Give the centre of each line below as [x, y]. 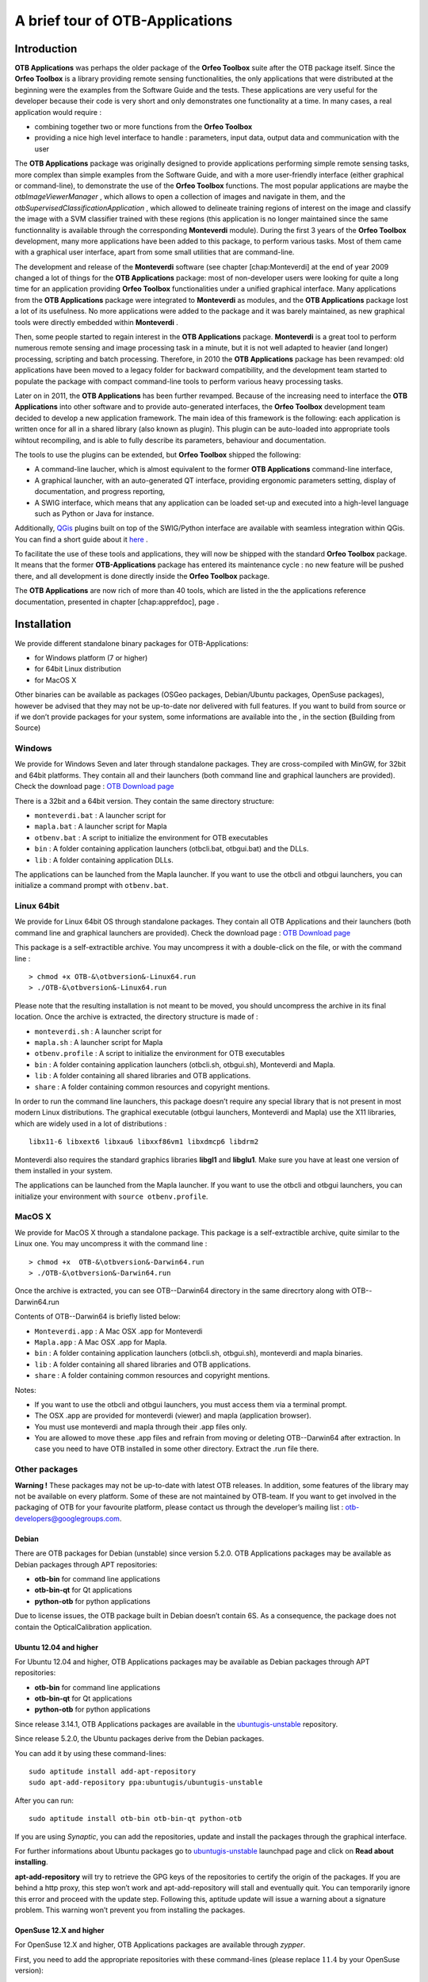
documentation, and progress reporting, [100, 492]
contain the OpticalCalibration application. [83, 1627]
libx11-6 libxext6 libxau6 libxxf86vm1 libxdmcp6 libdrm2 [144, 1142]
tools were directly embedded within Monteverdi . [96, 322]
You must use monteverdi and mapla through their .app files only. [141, 1426]
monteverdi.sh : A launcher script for [98, 1031]
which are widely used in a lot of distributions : [91, 1123]
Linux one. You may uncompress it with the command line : [111, 1244]
